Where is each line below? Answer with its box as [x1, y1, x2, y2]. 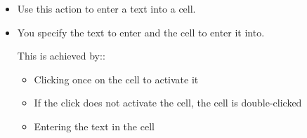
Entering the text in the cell [34, 118, 155, 133]
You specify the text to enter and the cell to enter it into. [17, 25, 265, 39]
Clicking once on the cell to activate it [34, 71, 199, 86]
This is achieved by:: [17, 48, 105, 63]
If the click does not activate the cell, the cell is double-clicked [34, 95, 302, 110]
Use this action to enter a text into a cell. [17, 1, 196, 15]
